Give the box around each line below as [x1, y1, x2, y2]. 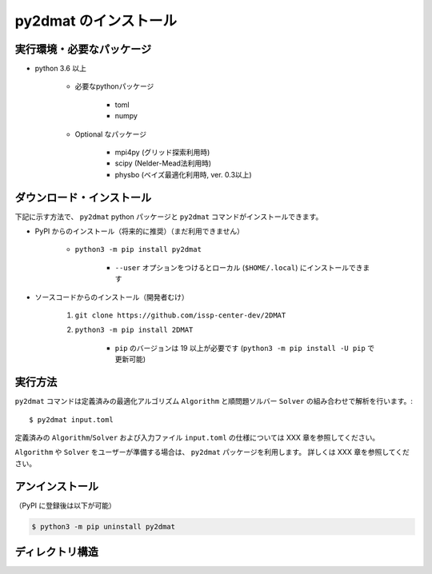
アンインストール [14, 480, 99, 493]
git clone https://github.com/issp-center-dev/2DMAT [74, 311, 286, 320]
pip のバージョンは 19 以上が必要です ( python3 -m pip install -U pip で [114, 343, 375, 353]
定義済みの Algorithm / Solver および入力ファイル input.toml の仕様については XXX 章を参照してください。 [14, 432, 380, 442]
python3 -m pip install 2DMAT [74, 325, 194, 335]
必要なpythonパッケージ [74, 82, 154, 91]
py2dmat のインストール [14, 12, 178, 30]
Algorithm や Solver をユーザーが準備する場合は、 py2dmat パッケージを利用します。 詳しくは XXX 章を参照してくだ [14, 448, 410, 457]
